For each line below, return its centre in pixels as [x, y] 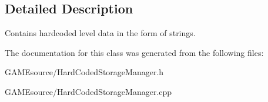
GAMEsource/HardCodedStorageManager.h [84, 72]
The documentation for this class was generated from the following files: [134, 52]
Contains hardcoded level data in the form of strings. [100, 33]
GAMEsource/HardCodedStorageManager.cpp [88, 91]
